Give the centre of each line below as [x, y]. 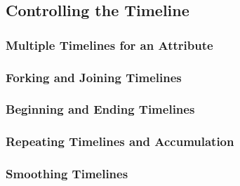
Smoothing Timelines [67, 174]
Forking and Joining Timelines [94, 77]
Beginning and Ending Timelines [100, 109]
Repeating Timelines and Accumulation [120, 141]
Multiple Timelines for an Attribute [109, 45]
